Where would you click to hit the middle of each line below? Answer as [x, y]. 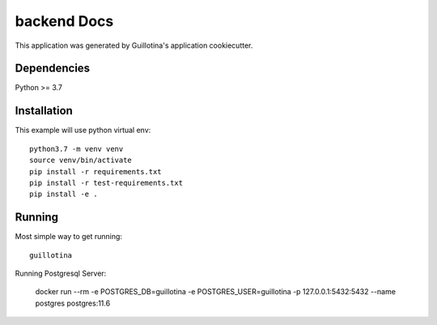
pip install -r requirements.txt [95, 171]
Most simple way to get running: [69, 237]
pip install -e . [64, 194]
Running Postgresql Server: [61, 273]
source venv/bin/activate [81, 160]
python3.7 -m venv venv [76, 149]
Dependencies [53, 68]
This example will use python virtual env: [83, 130]
